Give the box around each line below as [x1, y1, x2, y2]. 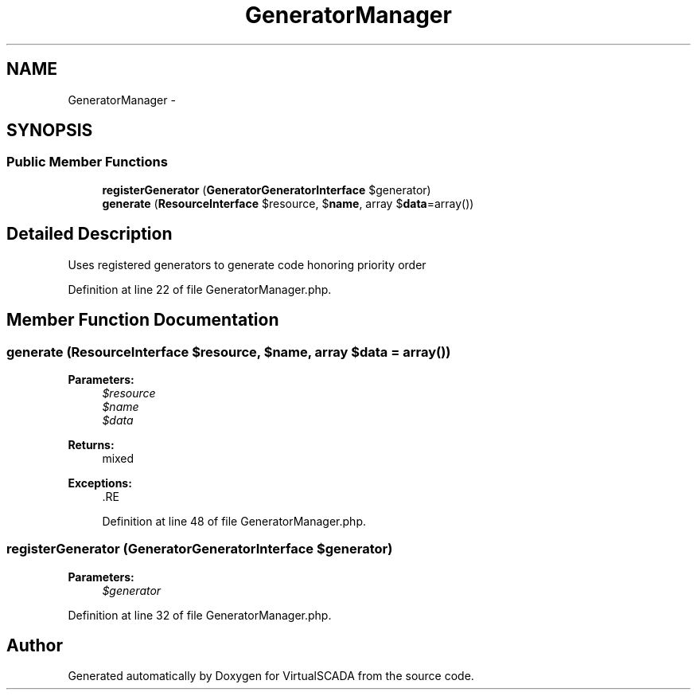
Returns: [68, 437, 115, 452]
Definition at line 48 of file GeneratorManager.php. [102, 514, 366, 528]
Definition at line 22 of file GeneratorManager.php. [68, 282, 332, 296]
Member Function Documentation [6, 310, 279, 330]
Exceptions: [68, 475, 132, 490]
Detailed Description [6, 224, 173, 244]
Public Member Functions [6, 154, 168, 170]
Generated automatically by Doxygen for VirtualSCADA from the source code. [68, 669, 474, 683]
